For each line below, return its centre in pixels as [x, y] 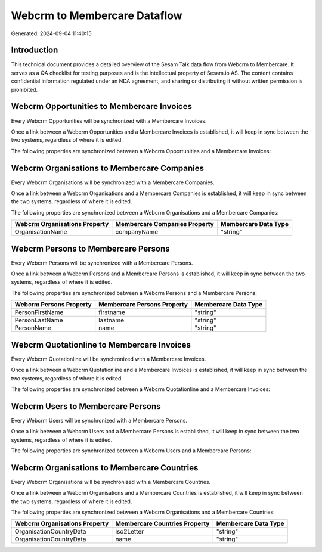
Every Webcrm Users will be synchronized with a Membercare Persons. [99, 420]
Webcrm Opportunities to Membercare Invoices [101, 106]
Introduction [35, 50]
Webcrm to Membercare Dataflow [97, 15]
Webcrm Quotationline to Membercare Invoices [101, 345]
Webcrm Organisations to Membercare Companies [108, 168]
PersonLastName [39, 320]
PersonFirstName [39, 312]
